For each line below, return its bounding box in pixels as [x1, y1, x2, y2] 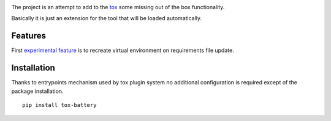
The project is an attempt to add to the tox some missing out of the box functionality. [11, 4, 225, 10]
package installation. [11, 87, 64, 95]
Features [11, 31, 46, 41]
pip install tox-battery [22, 101, 97, 108]
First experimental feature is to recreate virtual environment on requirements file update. [11, 46, 234, 54]
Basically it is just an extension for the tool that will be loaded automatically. [11, 15, 202, 22]
